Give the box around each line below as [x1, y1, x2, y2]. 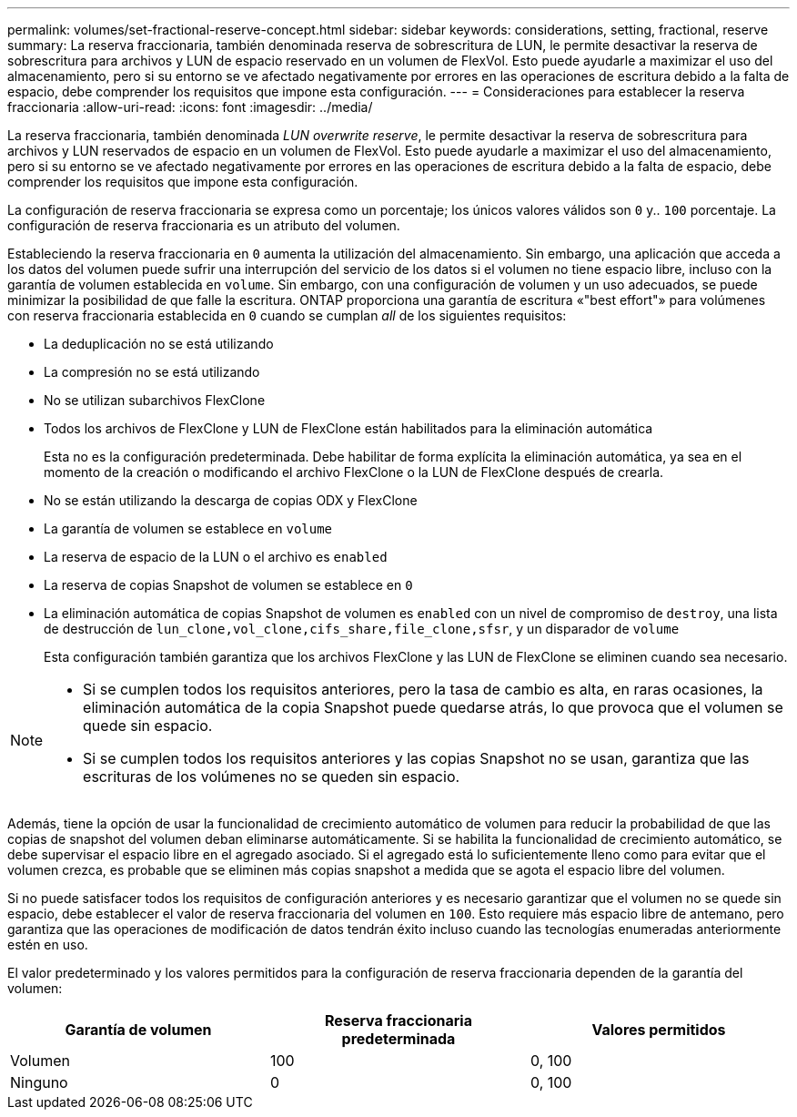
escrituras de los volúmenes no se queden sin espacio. [83, 767, 460, 786]
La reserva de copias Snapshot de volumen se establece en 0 [44, 577, 413, 593]
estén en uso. [7, 937, 88, 952]
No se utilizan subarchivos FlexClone [44, 392, 266, 408]
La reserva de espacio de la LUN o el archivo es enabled [44, 549, 388, 564]
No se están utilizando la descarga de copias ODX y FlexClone [44, 492, 418, 508]
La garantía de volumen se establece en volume [44, 521, 333, 536]
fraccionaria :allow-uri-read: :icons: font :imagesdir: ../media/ [7, 99, 373, 115]
